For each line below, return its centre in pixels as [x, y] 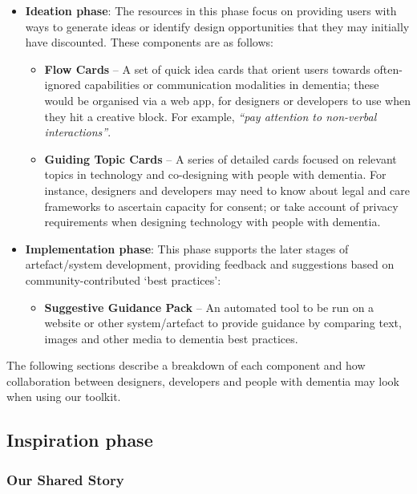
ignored [63, 85]
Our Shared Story [65, 479]
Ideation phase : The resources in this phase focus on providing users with [211, 10]
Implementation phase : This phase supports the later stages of [187, 248]
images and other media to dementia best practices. [171, 338]
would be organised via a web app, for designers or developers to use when [227, 100]
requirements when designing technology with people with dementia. [213, 222]
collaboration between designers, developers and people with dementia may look [203, 381]
